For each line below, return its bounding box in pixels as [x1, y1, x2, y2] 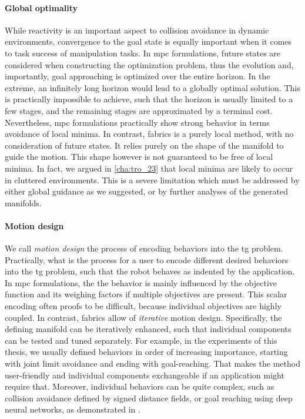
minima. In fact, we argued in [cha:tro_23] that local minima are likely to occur [5, 162, 293, 174]
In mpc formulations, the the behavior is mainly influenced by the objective [5, 276, 277, 289]
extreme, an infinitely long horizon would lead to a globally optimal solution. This [5, 81, 300, 93]
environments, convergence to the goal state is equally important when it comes [5, 35, 292, 48]
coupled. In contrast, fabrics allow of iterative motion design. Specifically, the [5, 311, 282, 323]
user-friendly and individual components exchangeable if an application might [5, 368, 284, 381]
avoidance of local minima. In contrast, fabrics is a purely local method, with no [5, 128, 294, 140]
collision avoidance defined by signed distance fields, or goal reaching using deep [5, 391, 293, 404]
